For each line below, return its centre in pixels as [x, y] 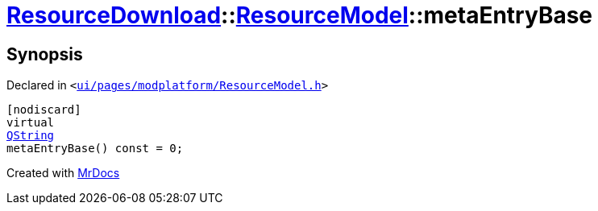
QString [31, 136]
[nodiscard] [44, 110]
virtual [31, 123]
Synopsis [45, 54]
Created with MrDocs [63, 173]
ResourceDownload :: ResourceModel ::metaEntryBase [300, 15]
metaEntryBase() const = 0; [95, 149]
